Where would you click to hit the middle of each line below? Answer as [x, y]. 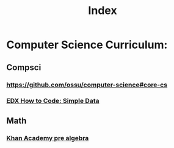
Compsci [24, 67]
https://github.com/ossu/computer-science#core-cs [87, 85]
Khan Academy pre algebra [48, 138]
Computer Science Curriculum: [87, 45]
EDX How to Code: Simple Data [53, 101]
